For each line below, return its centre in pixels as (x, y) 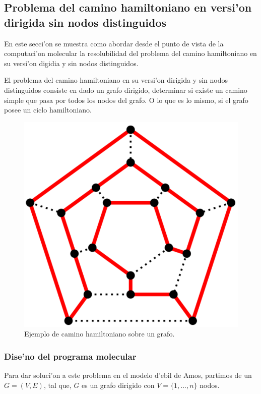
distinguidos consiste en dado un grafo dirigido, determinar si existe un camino (126, 90)
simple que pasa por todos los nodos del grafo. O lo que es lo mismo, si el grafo (126, 100)
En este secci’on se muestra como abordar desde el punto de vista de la (114, 43)
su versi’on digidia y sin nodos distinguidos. (71, 63)
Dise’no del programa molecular (70, 356)
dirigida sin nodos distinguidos (85, 22)
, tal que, (57, 385)
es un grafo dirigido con (118, 385)
